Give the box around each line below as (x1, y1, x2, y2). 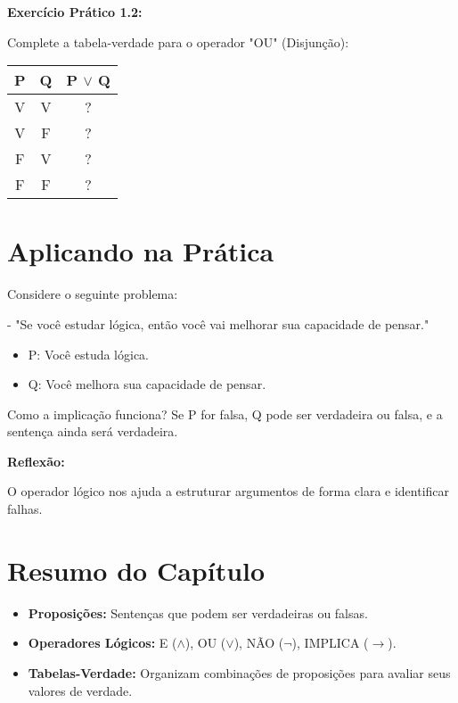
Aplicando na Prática (7, 233, 274, 269)
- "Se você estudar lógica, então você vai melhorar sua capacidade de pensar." (7, 314, 429, 333)
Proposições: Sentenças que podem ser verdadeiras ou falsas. (28, 603, 368, 622)
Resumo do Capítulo (7, 551, 266, 588)
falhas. (7, 500, 43, 518)
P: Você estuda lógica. (28, 344, 150, 363)
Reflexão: (7, 451, 65, 470)
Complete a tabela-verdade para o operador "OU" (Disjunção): (7, 32, 349, 51)
